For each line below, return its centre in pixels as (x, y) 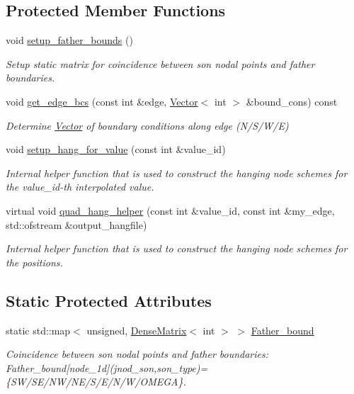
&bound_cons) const (292, 101)
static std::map (38, 330)
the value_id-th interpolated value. (80, 187)
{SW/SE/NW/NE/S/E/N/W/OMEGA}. (96, 382)
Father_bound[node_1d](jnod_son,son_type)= (107, 367)
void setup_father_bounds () (69, 40)
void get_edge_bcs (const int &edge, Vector (102, 101)
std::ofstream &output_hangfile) (76, 224)
